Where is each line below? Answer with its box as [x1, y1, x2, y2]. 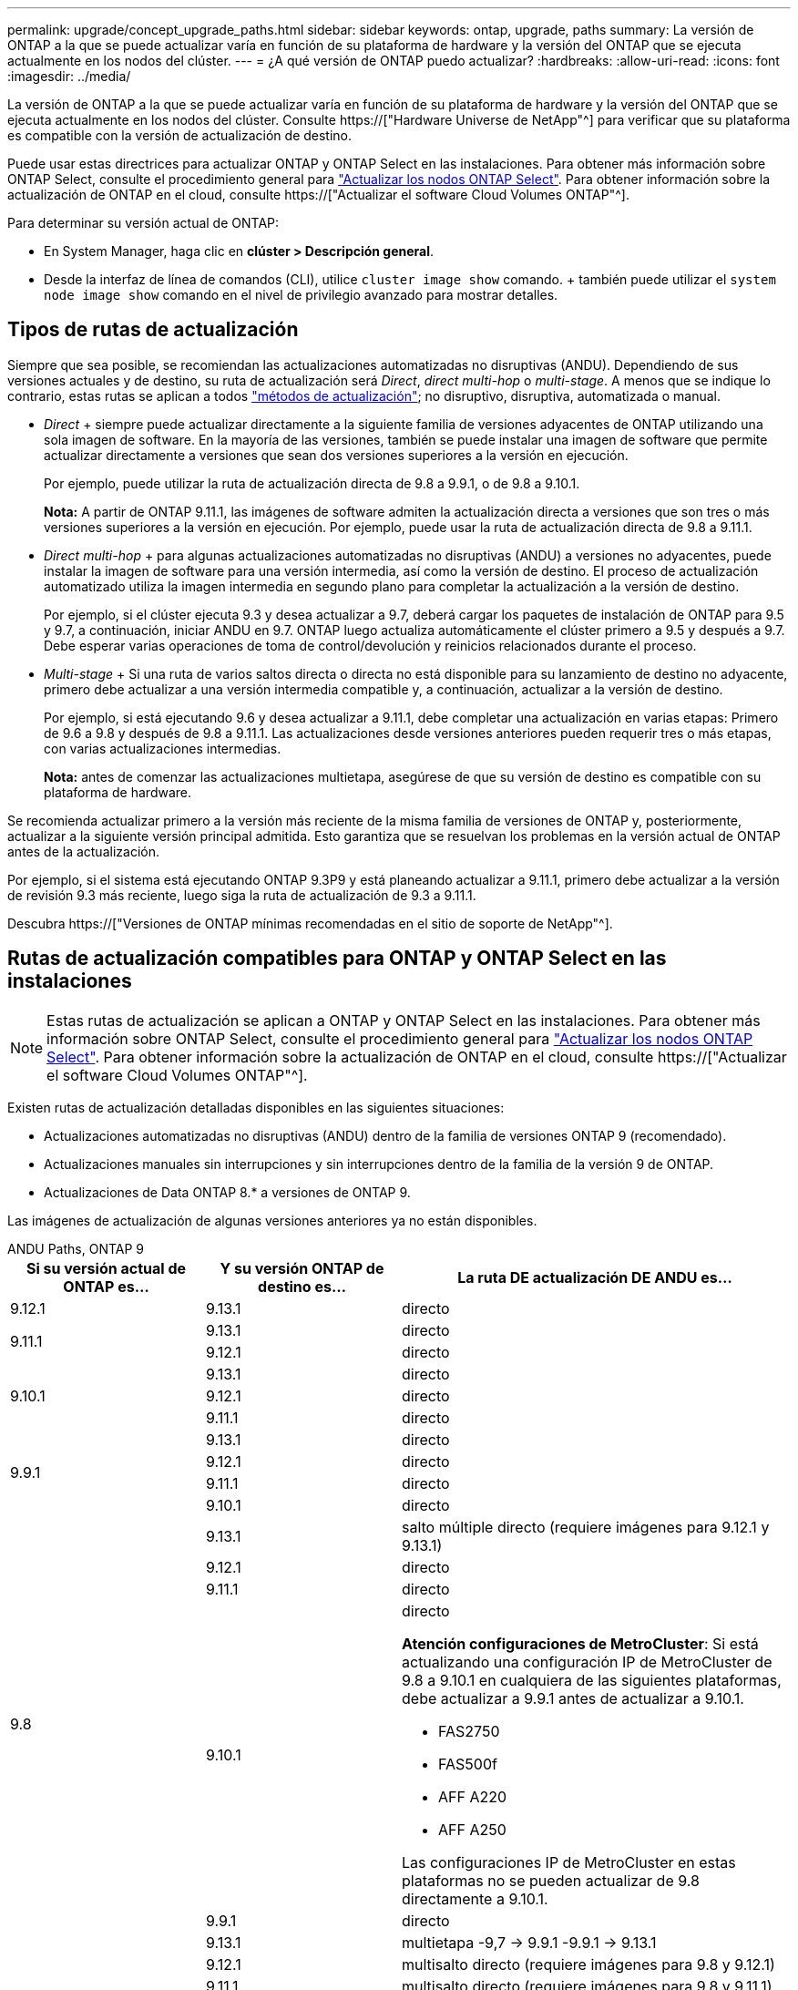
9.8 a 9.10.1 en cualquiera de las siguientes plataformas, [402, 1670, 782, 1689]
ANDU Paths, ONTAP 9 [7, 1240, 145, 1257]
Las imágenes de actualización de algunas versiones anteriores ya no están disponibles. [7, 1212, 537, 1228]
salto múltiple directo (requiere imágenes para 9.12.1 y [402, 1517, 770, 1536]
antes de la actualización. [7, 843, 159, 859]
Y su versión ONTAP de [220, 1258, 384, 1277]
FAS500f [438, 1754, 497, 1773]
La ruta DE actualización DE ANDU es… [457, 1267, 732, 1287]
